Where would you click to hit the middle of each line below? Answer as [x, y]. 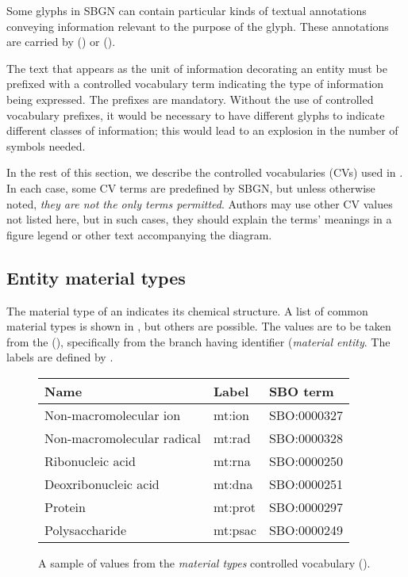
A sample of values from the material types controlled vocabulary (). [204, 562]
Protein [65, 506]
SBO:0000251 [306, 483]
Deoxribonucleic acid [102, 483]
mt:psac [235, 529]
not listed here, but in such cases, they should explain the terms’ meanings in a [199, 219]
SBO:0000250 [306, 460]
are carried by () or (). [61, 42]
